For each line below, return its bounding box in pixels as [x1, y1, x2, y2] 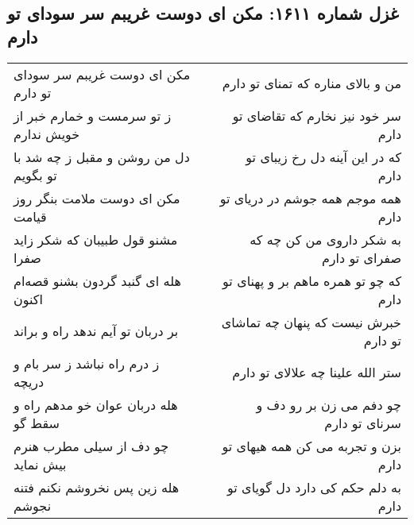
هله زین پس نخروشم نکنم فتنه [14, 477, 180, 496]
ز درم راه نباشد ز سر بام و [14, 353, 160, 373]
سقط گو [14, 413, 60, 432]
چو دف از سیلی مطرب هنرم [14, 436, 169, 455]
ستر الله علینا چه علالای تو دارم [232, 363, 401, 382]
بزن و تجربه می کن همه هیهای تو [222, 436, 401, 455]
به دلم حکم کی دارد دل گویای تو [227, 477, 401, 496]
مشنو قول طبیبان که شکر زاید [14, 230, 178, 249]
